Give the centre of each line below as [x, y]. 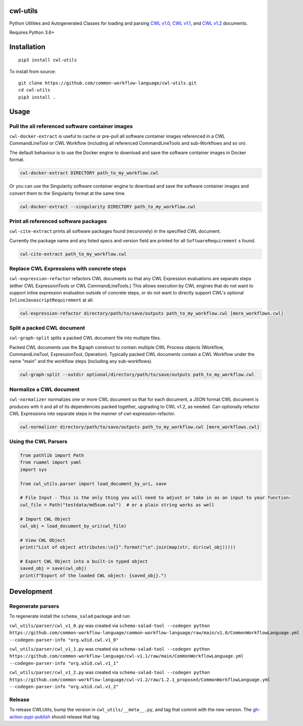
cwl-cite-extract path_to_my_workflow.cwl [73, 254]
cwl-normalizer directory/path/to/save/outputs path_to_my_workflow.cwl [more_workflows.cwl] [140, 427]
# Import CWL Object [45, 519]
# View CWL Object [43, 540]
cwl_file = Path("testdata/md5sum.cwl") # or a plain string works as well [117, 505]
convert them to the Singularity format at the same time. [68, 193]
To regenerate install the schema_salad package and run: [70, 616]
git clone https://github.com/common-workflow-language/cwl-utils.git [108, 83]
